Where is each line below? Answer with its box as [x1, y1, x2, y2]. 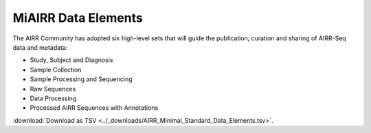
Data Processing [30, 94, 77, 102]
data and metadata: [12, 43, 68, 51]
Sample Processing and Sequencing [30, 75, 133, 83]
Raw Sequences [30, 85, 76, 93]
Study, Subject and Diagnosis [30, 56, 113, 64]
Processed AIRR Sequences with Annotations [30, 104, 159, 112]
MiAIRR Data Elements [12, 10, 144, 25]
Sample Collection [30, 65, 82, 74]
